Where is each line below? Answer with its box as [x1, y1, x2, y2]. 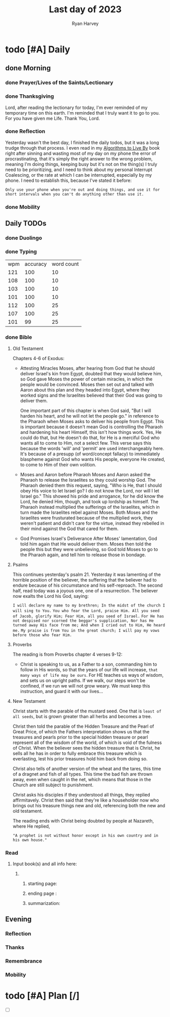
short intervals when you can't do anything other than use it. [5, 191, 144, 197]
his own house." [12, 837, 47, 842]
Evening [5, 915, 32, 924]
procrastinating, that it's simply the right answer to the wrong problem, [5, 155, 153, 161]
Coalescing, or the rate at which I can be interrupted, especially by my [5, 172, 152, 178]
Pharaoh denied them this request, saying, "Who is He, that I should [20, 482, 162, 488]
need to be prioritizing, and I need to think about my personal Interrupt [5, 167, 152, 173]
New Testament [12, 698, 46, 704]
